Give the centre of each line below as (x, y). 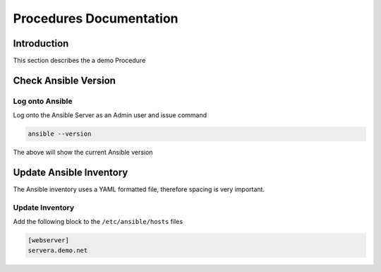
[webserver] (49, 241)
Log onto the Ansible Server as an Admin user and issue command (110, 115)
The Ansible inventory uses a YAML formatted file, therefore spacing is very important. (139, 189)
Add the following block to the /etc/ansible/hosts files (98, 222)
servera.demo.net (58, 250)
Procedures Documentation (96, 18)
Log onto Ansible (43, 101)
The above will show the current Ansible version (83, 153)
